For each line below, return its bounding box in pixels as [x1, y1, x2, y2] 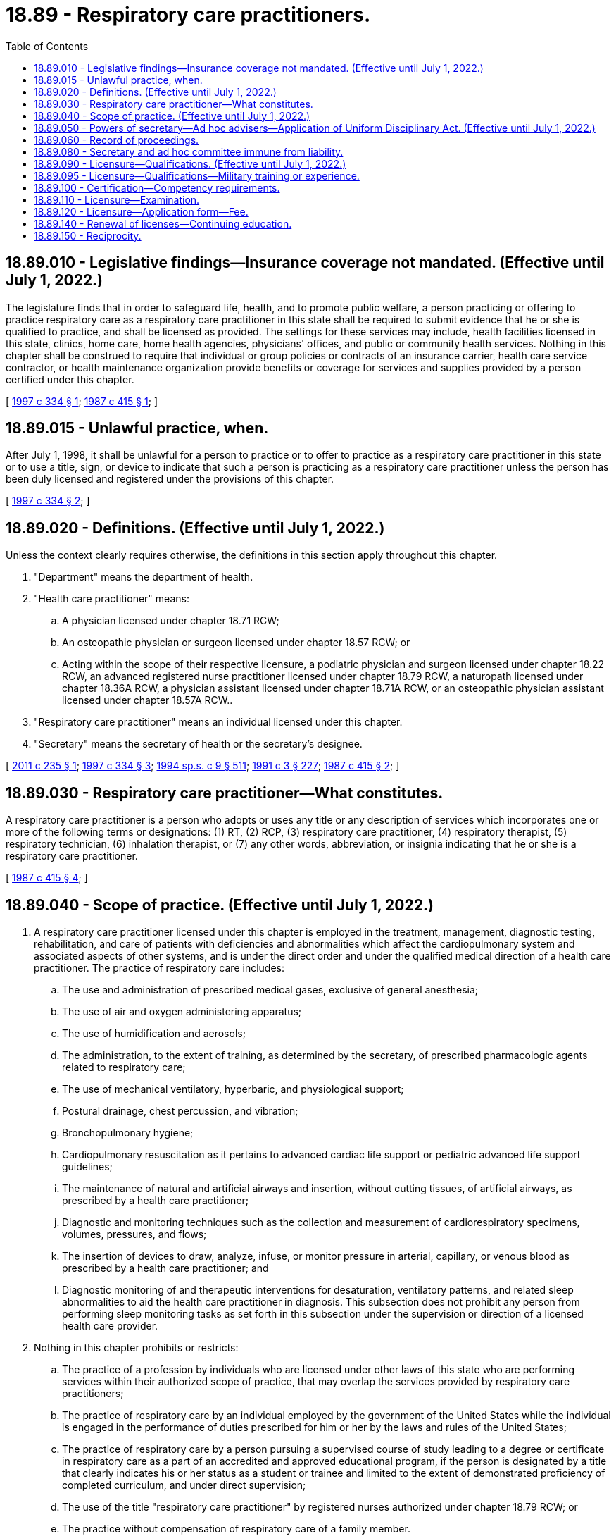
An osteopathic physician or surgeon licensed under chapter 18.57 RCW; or [62, 636, 410, 649]
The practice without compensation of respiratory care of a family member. [62, 1522, 410, 1535]
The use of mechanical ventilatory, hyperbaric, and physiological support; [62, 1082, 404, 1095]
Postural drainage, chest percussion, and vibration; [62, 1104, 298, 1117]
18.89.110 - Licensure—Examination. [34, 193, 200, 206]
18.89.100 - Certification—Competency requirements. [34, 181, 280, 194]
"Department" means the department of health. [34, 571, 253, 583]
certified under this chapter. [6, 373, 134, 385]
